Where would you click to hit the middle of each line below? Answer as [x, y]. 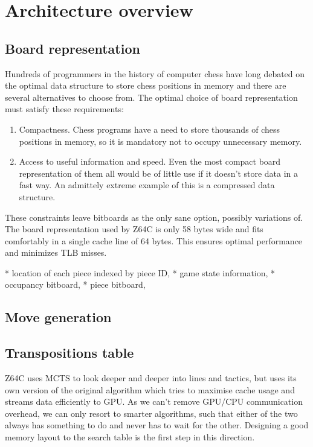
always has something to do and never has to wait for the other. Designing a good [157, 425]
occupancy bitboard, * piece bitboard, [75, 284]
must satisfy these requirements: [64, 109]
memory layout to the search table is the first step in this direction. [130, 437]
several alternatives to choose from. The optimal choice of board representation [151, 97]
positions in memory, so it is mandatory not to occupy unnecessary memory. [160, 141]
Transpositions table [69, 353]
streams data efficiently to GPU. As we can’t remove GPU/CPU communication [154, 401]
